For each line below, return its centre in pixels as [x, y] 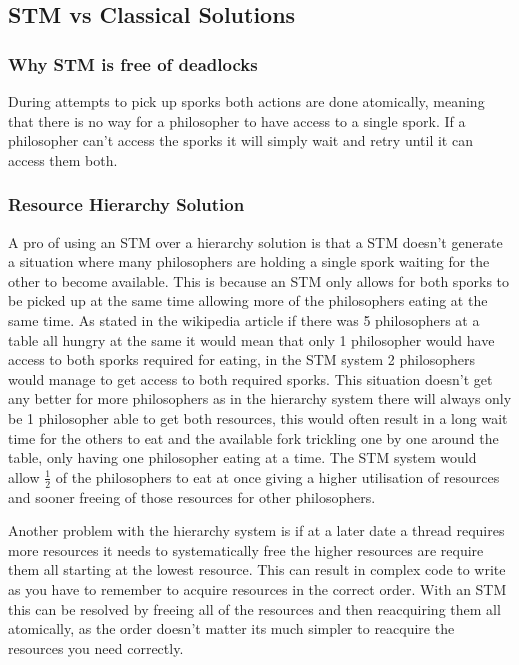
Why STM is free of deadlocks [133, 63]
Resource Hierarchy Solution [126, 204]
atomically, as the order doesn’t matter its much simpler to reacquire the [231, 628]
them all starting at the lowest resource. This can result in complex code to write [257, 569]
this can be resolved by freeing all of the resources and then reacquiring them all [254, 608]
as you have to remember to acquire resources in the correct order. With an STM [257, 588]
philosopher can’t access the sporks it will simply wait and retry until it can [240, 140]
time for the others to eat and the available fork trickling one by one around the [253, 437]
